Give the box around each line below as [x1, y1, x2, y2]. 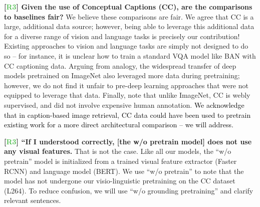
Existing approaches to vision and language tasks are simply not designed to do [4, 41, 248, 51]
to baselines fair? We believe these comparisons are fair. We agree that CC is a [4, 11, 254, 22]
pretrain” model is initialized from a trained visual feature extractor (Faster [4, 155, 237, 166]
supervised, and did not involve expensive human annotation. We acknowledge [4, 99, 244, 110]
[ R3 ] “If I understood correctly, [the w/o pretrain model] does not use [4, 136, 252, 146]
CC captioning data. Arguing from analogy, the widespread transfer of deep [4, 60, 236, 71]
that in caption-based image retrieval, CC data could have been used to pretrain [4, 109, 251, 120]
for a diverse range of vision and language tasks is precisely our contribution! [4, 31, 240, 41]
